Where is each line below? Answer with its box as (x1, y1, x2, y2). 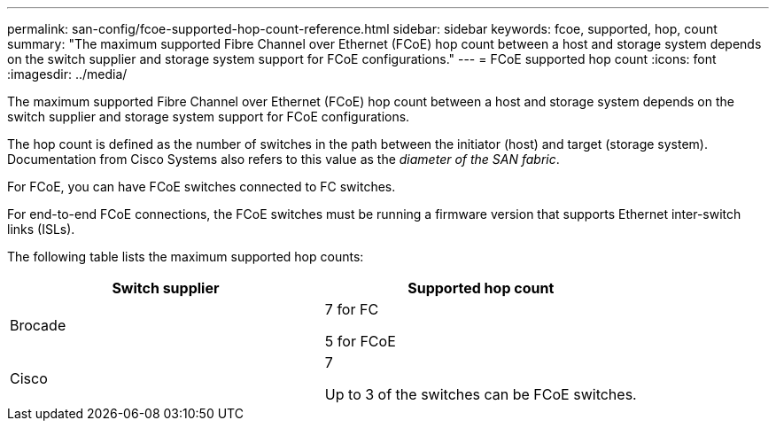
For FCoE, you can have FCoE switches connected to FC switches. (7, 179, 396, 194)
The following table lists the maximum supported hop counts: (7, 249, 364, 264)
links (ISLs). (7, 222, 75, 237)
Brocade (10, 316, 66, 334)
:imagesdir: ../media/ (7, 66, 128, 82)
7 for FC (324, 300, 379, 318)
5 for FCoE (324, 332, 396, 350)
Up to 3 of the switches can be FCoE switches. (324, 385, 637, 403)
